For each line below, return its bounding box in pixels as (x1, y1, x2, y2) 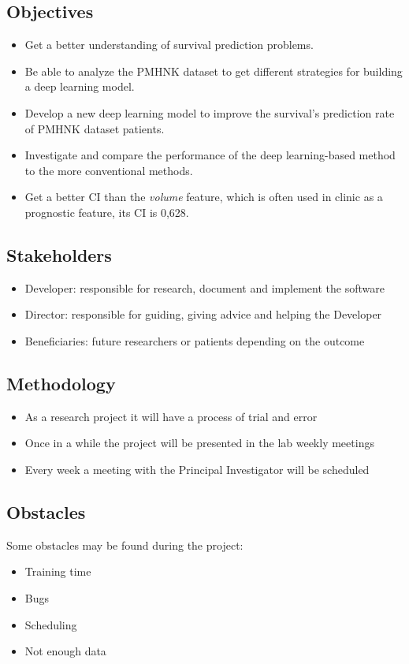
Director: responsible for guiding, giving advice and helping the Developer (24, 306, 382, 323)
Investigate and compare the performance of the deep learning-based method (24, 147, 396, 163)
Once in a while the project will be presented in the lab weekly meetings (24, 435, 374, 451)
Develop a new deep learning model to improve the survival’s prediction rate (24, 104, 395, 121)
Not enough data (24, 643, 106, 659)
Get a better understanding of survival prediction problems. (24, 36, 314, 53)
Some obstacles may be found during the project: (6, 536, 244, 553)
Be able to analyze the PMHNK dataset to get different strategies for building (24, 62, 403, 79)
